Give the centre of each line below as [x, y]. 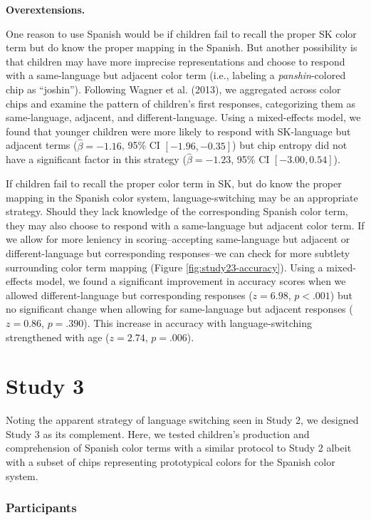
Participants [41, 508]
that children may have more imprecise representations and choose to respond [176, 61]
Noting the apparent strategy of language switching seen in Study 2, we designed [182, 420]
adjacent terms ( [42, 145]
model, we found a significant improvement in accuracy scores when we [191, 281]
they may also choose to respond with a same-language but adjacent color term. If [185, 225]
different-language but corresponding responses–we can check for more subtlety [178, 253]
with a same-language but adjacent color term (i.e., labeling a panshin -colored [176, 75]
